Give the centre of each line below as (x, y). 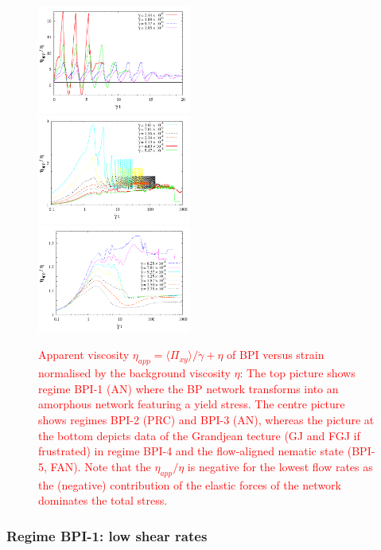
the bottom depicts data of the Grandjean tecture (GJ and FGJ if (199, 435)
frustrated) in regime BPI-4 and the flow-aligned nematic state (191, 451)
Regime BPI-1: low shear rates (107, 535)
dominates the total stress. (103, 500)
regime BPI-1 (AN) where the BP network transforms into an (189, 388)
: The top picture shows (297, 373)
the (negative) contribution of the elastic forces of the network (190, 484)
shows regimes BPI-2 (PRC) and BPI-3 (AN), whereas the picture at (206, 419)
